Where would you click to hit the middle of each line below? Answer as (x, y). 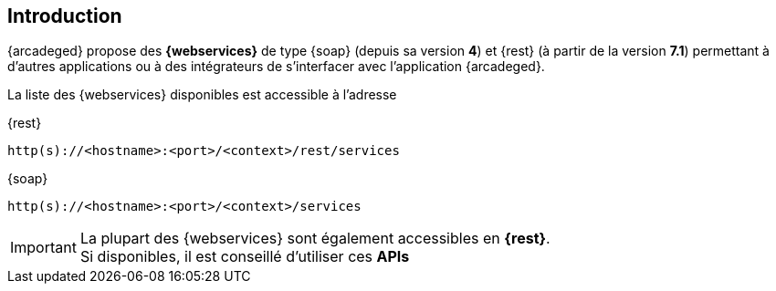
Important (43, 248)
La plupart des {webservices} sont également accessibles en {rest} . (315, 239)
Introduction (65, 16)
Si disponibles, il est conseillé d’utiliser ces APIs (245, 257)
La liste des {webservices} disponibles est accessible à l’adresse (202, 95)
